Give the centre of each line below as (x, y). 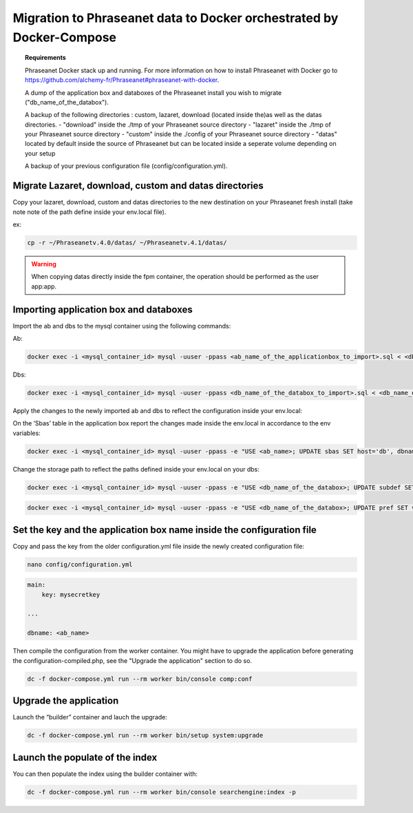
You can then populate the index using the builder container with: (105, 774)
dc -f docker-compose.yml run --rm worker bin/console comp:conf (140, 679)
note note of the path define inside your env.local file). (89, 212)
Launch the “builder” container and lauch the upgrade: (90, 717)
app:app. (44, 286)
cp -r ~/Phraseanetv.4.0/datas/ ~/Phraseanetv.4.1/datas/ (127, 242)
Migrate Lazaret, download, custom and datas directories (138, 186)
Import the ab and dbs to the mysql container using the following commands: (122, 326)
